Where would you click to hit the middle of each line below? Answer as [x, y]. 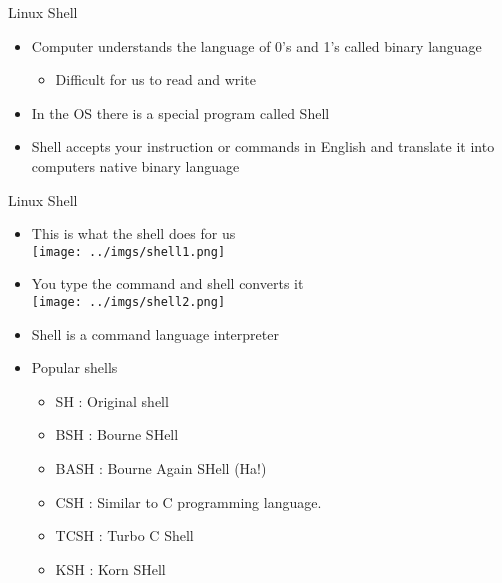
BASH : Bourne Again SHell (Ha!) [161, 468]
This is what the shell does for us [133, 233]
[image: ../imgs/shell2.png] [128, 302]
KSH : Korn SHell [110, 568]
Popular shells [74, 367]
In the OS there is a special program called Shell [180, 112]
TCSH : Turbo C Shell [124, 535]
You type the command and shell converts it [167, 283]
